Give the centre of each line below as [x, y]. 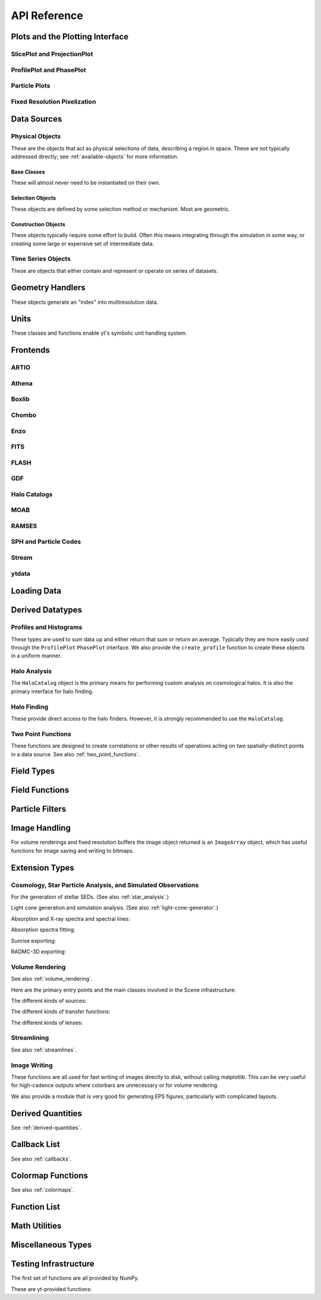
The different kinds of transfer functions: [61, 1012]
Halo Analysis [32, 671]
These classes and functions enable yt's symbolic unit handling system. [99, 333]
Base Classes [28, 172]
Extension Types [43, 867]
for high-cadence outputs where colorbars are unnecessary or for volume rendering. [115, 1085]
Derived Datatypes [47, 610]
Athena [22, 383]
